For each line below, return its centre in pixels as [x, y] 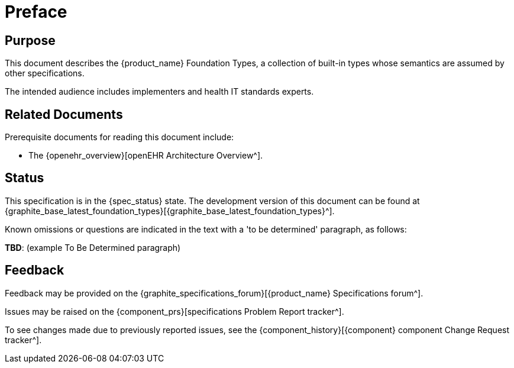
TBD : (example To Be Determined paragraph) [93, 247]
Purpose [30, 40]
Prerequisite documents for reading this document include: [119, 137]
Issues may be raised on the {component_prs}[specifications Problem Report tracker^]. [174, 311]
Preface [36, 12]
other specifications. [45, 73]
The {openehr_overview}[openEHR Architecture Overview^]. [146, 156]
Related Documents [64, 114]
